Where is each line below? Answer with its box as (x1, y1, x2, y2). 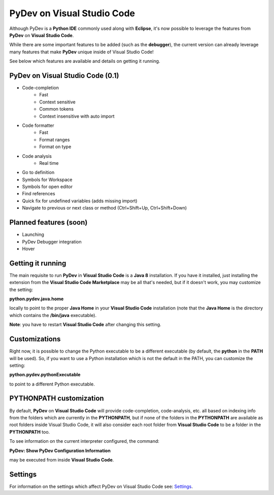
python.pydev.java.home (9, 296, 64, 302)
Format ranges (39, 136, 70, 143)
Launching (22, 231, 44, 238)
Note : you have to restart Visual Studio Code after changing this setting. (9, 322, 162, 328)
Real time (39, 160, 59, 166)
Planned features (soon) (9, 218, 88, 227)
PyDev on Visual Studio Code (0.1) (9, 71, 119, 80)
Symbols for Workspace (22, 176, 73, 183)
